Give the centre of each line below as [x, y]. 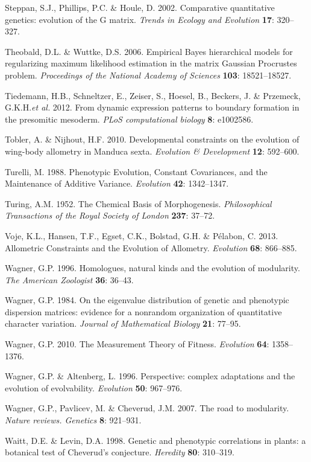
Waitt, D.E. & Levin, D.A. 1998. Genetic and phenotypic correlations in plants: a [155, 440]
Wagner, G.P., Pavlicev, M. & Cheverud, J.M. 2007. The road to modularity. [147, 408]
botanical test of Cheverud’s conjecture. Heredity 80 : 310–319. [120, 452]
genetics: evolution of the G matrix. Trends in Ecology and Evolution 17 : [140, 19]
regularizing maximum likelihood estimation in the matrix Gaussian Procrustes [151, 63]
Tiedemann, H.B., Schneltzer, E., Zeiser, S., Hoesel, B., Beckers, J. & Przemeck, [153, 95]
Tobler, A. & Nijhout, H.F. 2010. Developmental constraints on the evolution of [152, 139]
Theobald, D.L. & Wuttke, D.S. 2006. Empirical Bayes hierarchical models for [149, 51]
